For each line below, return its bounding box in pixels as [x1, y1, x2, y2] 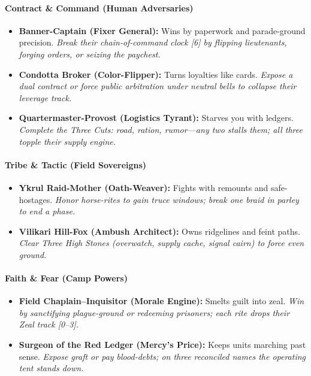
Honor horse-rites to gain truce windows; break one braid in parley [55, 193, 299, 205]
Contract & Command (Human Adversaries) [5, 1, 194, 14]
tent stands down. [19, 362, 84, 374]
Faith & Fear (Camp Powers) [5, 272, 128, 284]
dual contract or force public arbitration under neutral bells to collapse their [19, 80, 297, 92]
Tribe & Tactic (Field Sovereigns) [5, 158, 147, 171]
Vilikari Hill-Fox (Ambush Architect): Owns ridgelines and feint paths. [19, 225, 300, 237]
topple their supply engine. [19, 135, 116, 147]
